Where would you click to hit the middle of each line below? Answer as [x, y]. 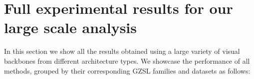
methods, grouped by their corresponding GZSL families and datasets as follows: [127, 70]
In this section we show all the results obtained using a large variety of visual [122, 51]
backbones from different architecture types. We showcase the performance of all [127, 60]
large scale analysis [71, 27]
